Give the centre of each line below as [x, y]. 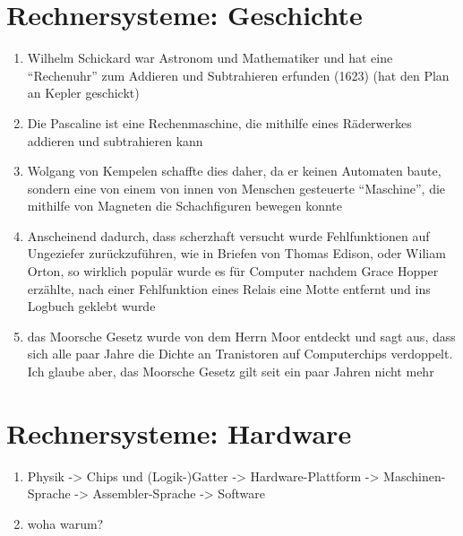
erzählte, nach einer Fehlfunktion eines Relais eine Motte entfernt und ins [229, 288]
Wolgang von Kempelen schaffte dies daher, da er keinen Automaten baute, [234, 171]
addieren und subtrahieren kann [115, 140]
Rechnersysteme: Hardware [179, 432]
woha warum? [65, 523]
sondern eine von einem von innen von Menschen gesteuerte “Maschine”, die [236, 188]
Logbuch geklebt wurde [91, 306]
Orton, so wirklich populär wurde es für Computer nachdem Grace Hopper [233, 271]
